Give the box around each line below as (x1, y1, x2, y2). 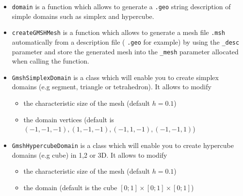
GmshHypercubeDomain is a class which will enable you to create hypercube (12, 140, 234, 150)
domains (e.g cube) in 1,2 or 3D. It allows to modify (12, 149, 167, 160)
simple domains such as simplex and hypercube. (12, 11, 154, 21)
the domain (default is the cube (23, 182, 117, 192)
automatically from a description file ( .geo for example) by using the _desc (12, 36, 240, 47)
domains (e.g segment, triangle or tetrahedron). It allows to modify (12, 82, 211, 92)
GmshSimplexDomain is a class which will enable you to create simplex (12, 72, 219, 82)
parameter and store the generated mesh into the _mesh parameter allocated (12, 46, 239, 56)
